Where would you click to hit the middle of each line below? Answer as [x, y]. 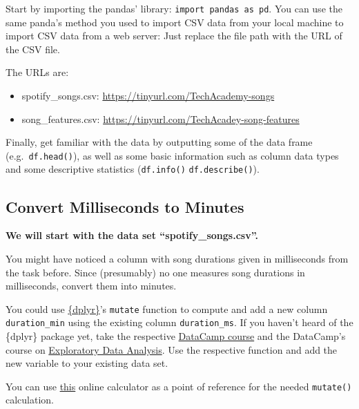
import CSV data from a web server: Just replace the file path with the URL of [174, 36]
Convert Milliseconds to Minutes [125, 206]
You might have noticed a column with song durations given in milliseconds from [177, 258]
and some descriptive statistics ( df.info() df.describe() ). [133, 169]
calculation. [30, 400]
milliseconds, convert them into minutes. [91, 286]
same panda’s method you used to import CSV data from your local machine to [175, 22]
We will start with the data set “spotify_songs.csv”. [132, 235]
